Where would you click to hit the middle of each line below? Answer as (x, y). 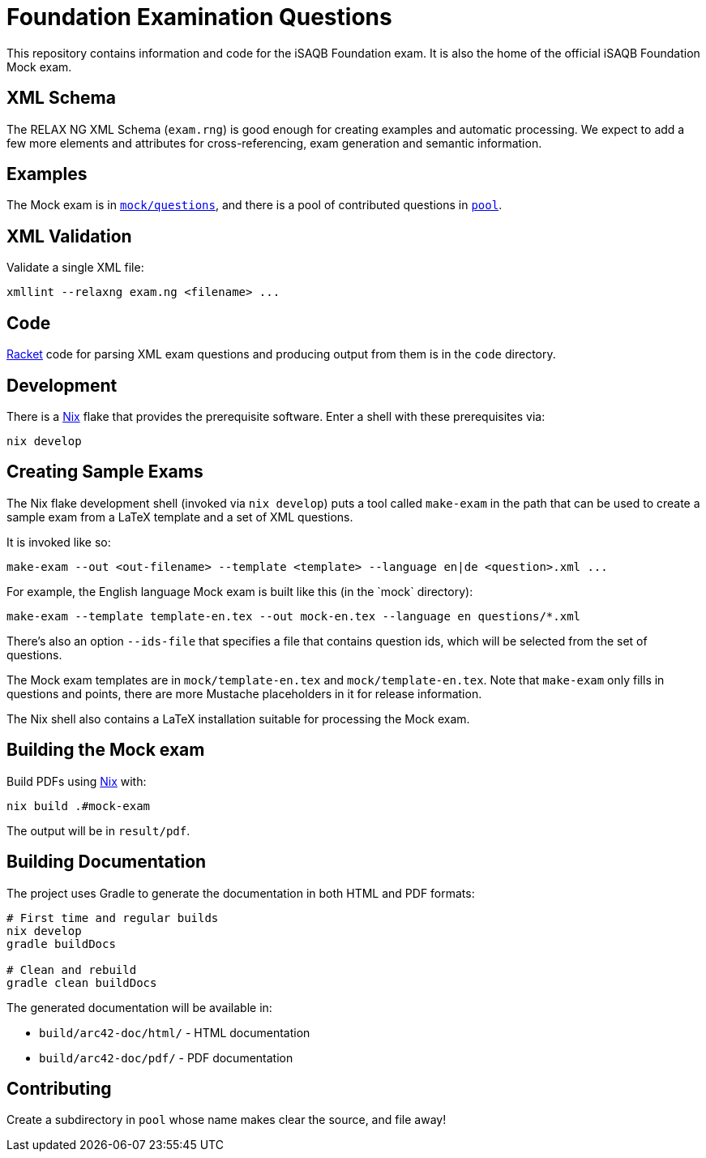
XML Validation (69, 236)
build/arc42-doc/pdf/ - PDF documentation (166, 1057)
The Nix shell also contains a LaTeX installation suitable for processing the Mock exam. (238, 718)
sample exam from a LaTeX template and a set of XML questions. (180, 517)
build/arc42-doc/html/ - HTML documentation (175, 1032)
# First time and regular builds (113, 918)
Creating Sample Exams (105, 472)
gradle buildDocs (61, 944)
